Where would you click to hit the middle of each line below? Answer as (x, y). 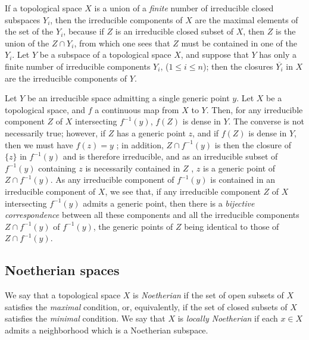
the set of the (29, 31)
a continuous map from (137, 109)
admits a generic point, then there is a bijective (169, 203)
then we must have (39, 144)
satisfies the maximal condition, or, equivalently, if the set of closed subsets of (146, 306)
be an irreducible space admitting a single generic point (128, 98)
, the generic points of (133, 226)
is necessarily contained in (133, 168)
